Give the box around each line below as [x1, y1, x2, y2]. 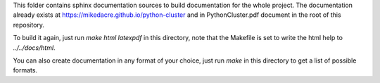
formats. [13, 66, 38, 75]
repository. [13, 20, 45, 29]
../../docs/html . [13, 43, 56, 52]
